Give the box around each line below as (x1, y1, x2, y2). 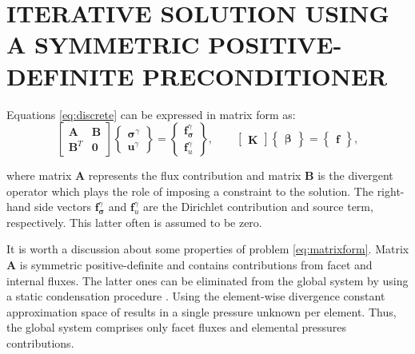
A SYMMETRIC (6, 28, 200, 61)
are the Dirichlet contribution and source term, (143, 198, 373, 215)
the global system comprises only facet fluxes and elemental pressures (6, 319, 346, 336)
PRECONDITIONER (142, 59, 388, 92)
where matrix (6, 167, 72, 184)
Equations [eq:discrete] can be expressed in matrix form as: (6, 105, 296, 122)
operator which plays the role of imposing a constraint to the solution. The (6, 182, 373, 199)
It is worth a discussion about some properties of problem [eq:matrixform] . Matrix (6, 241, 409, 257)
